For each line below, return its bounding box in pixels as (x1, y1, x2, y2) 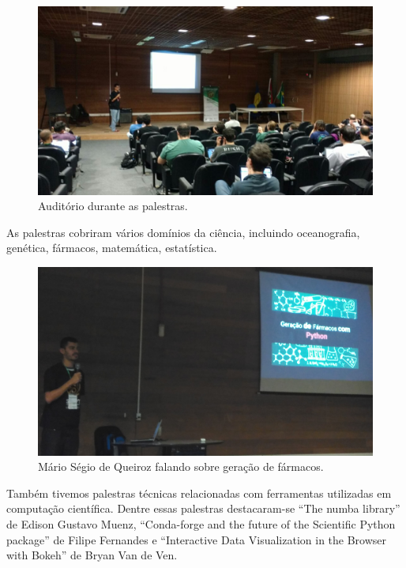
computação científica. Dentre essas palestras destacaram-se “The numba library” (6, 500, 400, 517)
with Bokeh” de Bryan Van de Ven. (6, 547, 178, 563)
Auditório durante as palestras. (38, 197, 188, 214)
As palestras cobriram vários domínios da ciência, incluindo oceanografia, (6, 224, 360, 240)
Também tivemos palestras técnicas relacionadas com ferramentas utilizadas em (6, 484, 392, 501)
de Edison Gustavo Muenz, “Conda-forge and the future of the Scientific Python (6, 515, 396, 532)
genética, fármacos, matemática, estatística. (6, 239, 217, 256)
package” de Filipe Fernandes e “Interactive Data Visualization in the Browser (6, 531, 387, 547)
